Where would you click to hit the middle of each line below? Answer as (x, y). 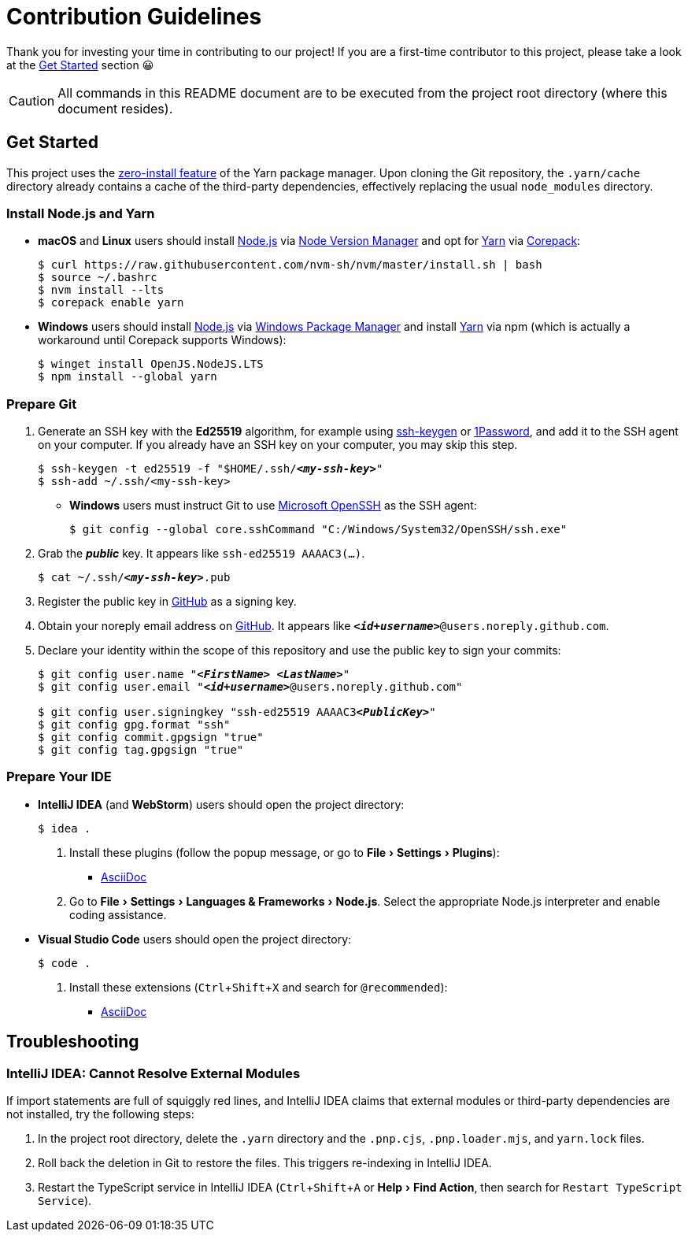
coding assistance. (118, 914)
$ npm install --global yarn (128, 377)
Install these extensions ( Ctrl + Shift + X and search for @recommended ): (259, 987)
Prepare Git (42, 404)
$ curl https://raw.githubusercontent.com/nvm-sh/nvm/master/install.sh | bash (290, 265)
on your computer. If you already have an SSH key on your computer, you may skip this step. (278, 445)
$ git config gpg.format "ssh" (134, 725)
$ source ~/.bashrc (98, 278)
